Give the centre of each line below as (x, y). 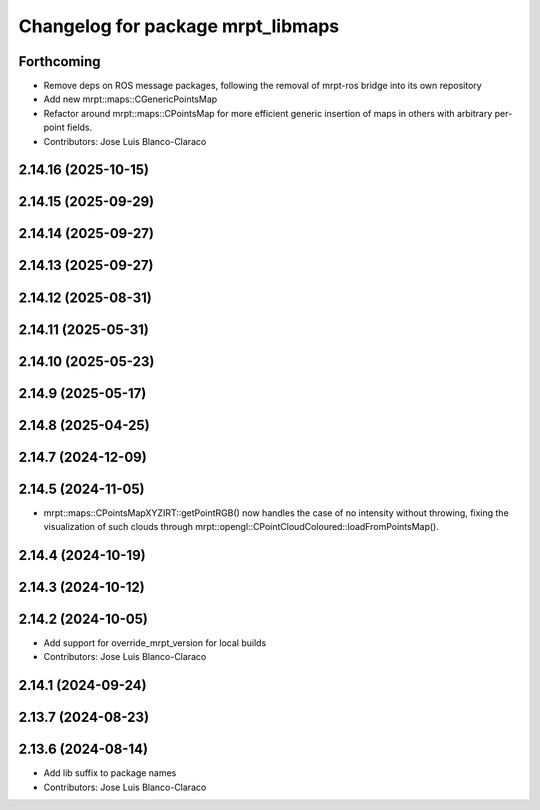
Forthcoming (59, 61)
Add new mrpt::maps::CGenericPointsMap (130, 99)
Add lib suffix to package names (110, 773)
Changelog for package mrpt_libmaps (179, 26)
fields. (79, 127)
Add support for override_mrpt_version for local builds (155, 643)
